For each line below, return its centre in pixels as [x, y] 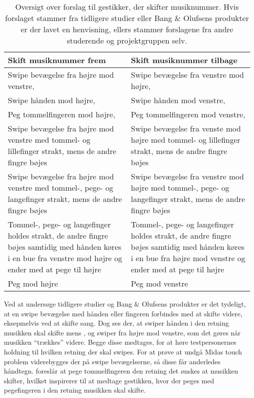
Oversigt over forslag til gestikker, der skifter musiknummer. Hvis [127, 7]
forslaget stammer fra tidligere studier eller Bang [89, 18]
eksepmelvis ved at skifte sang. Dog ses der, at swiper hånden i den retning [116, 323]
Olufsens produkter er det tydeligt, [194, 304]
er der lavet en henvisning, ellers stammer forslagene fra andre [127, 29]
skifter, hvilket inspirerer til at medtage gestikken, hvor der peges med [109, 380]
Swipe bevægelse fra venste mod [186, 128]
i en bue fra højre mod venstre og [188, 258]
